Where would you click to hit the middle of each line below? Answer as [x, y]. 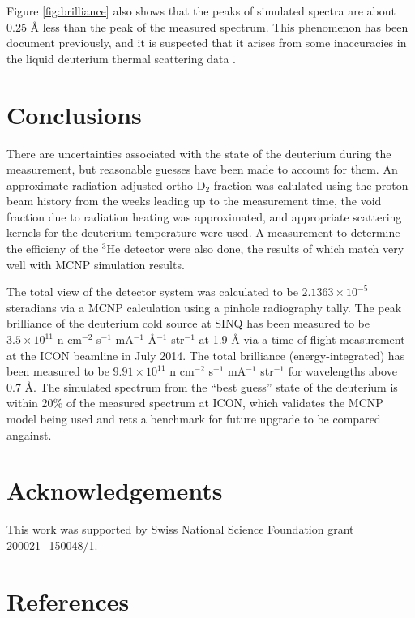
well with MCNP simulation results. [96, 264]
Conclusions [74, 114]
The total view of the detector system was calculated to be [152, 292]
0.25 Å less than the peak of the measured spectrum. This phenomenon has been [207, 26]
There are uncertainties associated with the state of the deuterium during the [199, 153]
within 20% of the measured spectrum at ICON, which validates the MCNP [195, 403]
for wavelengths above [342, 371]
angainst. [29, 434]
